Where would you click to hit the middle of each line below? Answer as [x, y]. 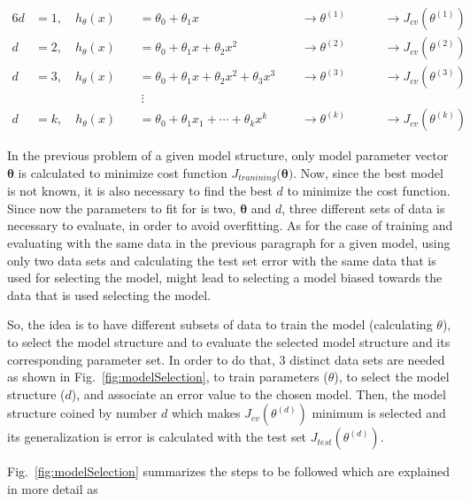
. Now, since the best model [368, 172]
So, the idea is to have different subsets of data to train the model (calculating [220, 324]
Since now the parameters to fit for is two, [122, 208]
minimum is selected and [379, 413]
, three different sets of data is [363, 208]
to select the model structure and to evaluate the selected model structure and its [229, 341]
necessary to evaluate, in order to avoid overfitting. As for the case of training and [230, 225]
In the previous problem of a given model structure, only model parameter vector [228, 155]
